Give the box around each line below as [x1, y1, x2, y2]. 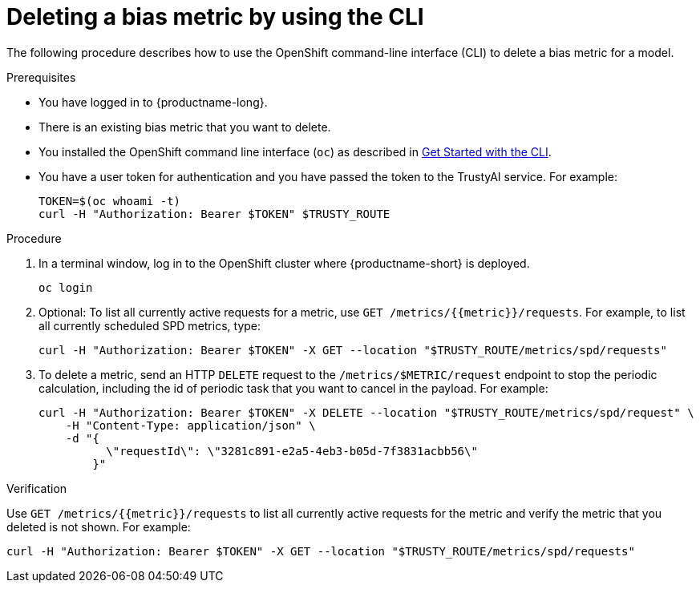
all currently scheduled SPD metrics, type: [38, 318, 261, 333]
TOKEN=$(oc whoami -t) [38, 194, 181, 208]
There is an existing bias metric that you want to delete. [38, 119, 331, 134]
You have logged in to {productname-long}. [38, 95, 268, 109]
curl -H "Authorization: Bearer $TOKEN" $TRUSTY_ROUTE [38, 207, 390, 220]
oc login [38, 280, 93, 294]
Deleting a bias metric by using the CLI [6, 3, 424, 30]
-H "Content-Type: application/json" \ [65, 418, 316, 432]
